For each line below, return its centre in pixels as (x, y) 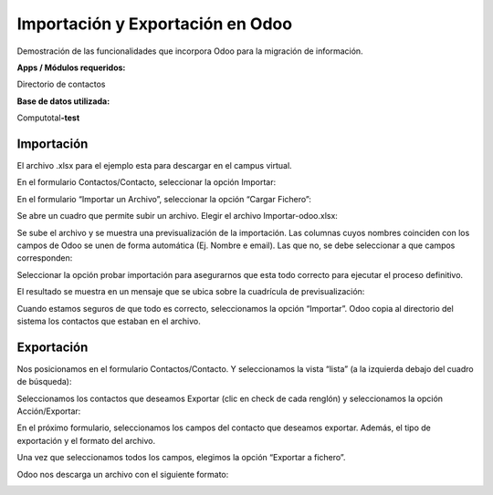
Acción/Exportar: (49, 411)
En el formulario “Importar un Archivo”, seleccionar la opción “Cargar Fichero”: (164, 199)
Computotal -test (48, 118)
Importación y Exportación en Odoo (154, 24)
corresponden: (45, 258)
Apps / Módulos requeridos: (71, 67)
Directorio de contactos (61, 84)
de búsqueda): (44, 382)
